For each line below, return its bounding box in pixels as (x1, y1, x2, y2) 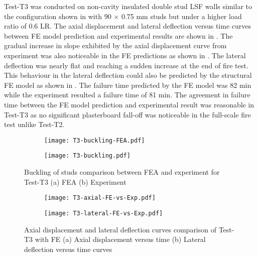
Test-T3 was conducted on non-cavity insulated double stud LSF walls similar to (4, 1, 252, 11)
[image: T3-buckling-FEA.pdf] (44, 137, 145, 144)
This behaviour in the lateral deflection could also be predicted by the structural (4, 70, 252, 80)
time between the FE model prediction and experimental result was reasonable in (4, 99, 254, 109)
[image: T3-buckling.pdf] (44, 152, 131, 160)
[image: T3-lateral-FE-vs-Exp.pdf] (44, 209, 163, 217)
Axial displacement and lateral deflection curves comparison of (24, 224, 217, 234)
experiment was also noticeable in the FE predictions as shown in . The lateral (4, 50, 246, 60)
